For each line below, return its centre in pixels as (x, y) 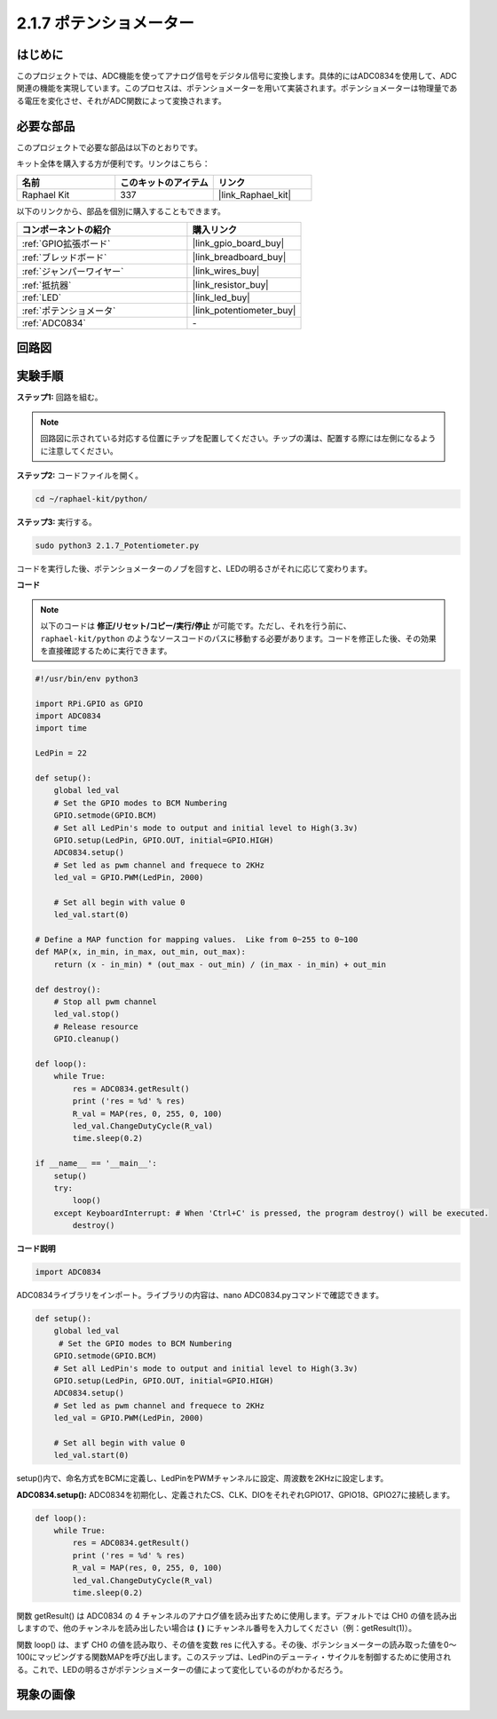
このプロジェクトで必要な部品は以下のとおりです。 (110, 147)
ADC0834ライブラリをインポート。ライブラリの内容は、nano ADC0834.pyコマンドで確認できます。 (200, 1295)
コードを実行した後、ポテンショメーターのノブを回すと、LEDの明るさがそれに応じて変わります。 (194, 568)
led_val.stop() (87, 1014)
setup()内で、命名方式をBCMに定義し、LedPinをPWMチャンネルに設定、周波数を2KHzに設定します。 (202, 1478)
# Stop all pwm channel (105, 1002)
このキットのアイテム (164, 182)
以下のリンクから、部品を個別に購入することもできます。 (121, 211)
